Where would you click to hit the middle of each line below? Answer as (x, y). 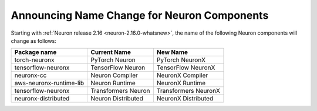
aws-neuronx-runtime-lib (49, 83)
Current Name (111, 52)
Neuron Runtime (113, 83)
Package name (36, 52)
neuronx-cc (31, 75)
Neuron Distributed (117, 99)
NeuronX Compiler (182, 75)
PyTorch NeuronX (181, 60)
